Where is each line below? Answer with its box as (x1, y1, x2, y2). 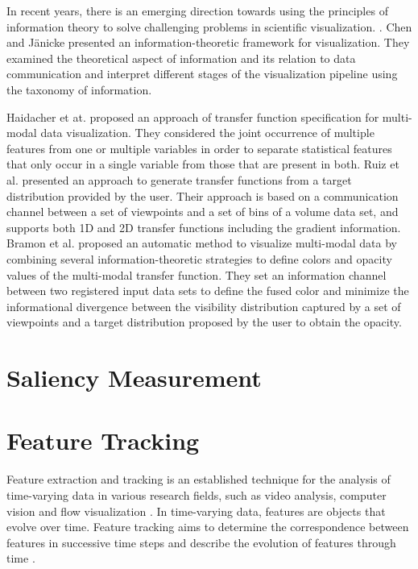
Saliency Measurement (6, 361, 262, 394)
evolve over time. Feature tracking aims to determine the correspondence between (6, 518, 409, 535)
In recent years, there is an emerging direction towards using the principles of (6, 2, 388, 19)
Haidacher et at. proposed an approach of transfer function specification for (6, 108, 379, 125)
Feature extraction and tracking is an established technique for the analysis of (6, 471, 391, 488)
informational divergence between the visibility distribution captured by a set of (6, 297, 401, 314)
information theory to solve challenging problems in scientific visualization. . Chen (6, 18, 412, 35)
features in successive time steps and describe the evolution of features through (6, 534, 396, 550)
